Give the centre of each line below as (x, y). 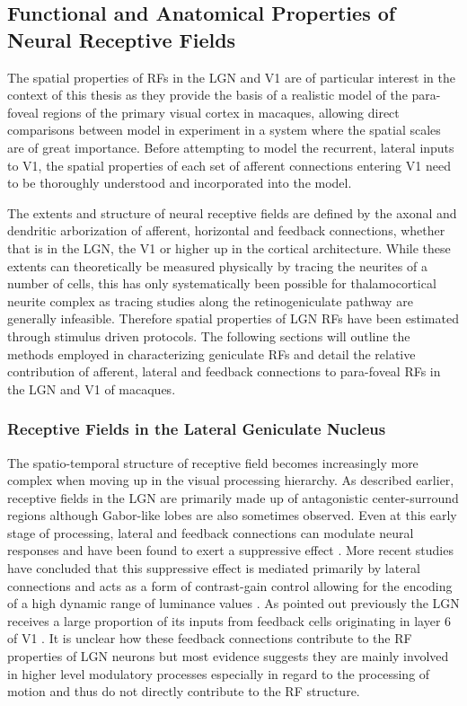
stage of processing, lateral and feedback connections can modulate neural (211, 532)
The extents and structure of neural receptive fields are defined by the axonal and (232, 212)
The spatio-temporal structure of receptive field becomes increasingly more (213, 462)
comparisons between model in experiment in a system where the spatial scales (224, 130)
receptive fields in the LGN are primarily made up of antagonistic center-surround (233, 497)
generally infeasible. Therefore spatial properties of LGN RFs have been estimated (233, 318)
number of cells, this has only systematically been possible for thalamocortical (222, 283)
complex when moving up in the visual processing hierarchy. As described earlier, (231, 480)
